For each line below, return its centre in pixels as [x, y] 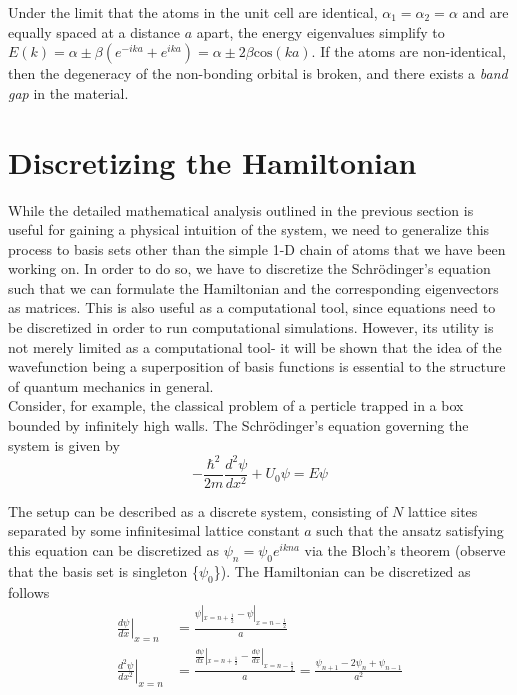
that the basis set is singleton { [103, 570]
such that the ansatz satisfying [410, 530]
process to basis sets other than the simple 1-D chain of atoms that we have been [257, 248]
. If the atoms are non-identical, [408, 51]
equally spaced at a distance [94, 31]
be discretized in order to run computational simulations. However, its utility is [251, 327]
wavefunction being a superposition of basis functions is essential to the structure [257, 366]
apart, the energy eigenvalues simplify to [320, 31]
